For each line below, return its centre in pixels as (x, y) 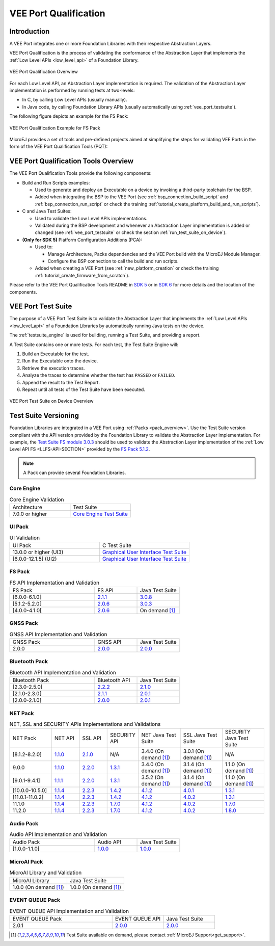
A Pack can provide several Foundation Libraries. (75, 473)
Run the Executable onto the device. (60, 361)
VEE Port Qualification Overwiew (44, 72)
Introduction (30, 31)
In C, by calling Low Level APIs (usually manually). (75, 100)
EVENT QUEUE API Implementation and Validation (69, 911)
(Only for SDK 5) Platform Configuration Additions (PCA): (82, 240)
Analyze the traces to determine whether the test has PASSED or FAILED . (99, 375)
